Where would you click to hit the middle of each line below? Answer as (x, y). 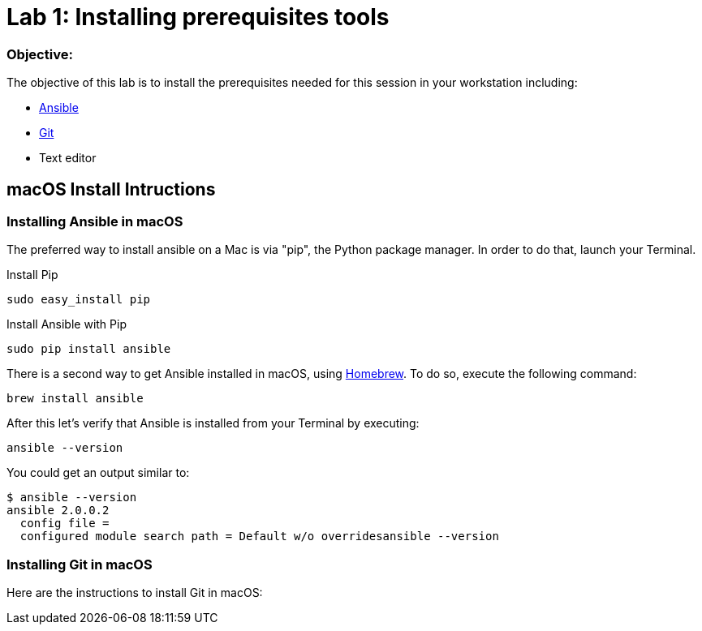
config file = (65, 524)
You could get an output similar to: (98, 473)
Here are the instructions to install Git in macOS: (135, 593)
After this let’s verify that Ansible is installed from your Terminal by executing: (213, 423)
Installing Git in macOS (80, 564)
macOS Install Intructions (111, 189)
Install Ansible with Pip (67, 324)
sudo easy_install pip (79, 300)
